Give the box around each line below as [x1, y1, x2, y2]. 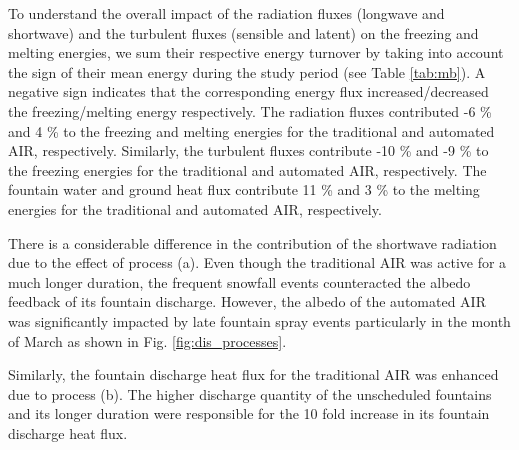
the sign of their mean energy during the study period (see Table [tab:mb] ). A [8, 61, 486, 82]
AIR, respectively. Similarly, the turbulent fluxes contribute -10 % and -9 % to [8, 140, 489, 161]
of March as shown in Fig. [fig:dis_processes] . [8, 330, 287, 351]
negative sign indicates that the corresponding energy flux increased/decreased [8, 81, 489, 102]
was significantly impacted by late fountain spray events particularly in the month [8, 310, 511, 331]
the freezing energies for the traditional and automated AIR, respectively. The [8, 159, 487, 180]
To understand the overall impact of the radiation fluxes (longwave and [8, 3, 445, 23]
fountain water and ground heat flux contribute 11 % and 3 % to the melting [8, 179, 480, 200]
